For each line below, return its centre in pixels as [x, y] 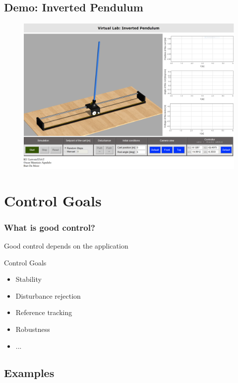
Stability [29, 279]
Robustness [33, 329]
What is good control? [50, 227]
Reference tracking [44, 312]
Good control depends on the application [66, 245]
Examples [29, 372]
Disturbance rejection [48, 295]
